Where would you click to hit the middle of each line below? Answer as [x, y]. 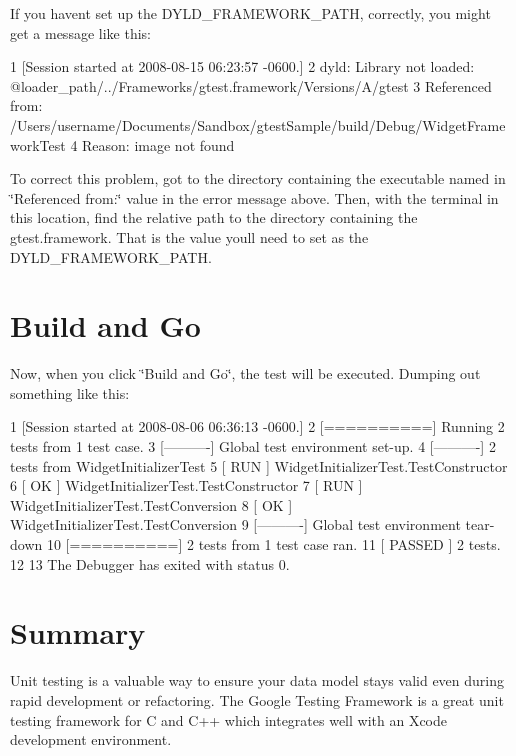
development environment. [91, 739]
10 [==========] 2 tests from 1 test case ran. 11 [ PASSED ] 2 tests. [273, 544]
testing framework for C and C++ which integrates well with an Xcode [229, 719]
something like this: [70, 392]
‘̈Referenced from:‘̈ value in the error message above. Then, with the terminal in [254, 197]
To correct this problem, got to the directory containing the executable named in [258, 178]
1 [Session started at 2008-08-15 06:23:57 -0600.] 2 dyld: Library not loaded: [242, 66]
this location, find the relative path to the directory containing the [214, 217]
